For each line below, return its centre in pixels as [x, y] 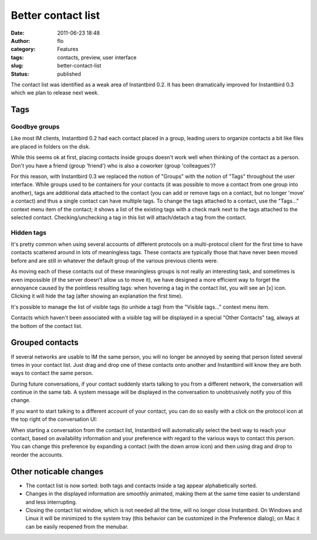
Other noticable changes [57, 472]
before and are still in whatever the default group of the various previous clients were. [114, 261]
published [69, 74]
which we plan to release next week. [55, 93]
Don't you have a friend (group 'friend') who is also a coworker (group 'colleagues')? [113, 166]
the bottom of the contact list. [47, 326]
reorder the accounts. [37, 454]
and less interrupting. [51, 502]
